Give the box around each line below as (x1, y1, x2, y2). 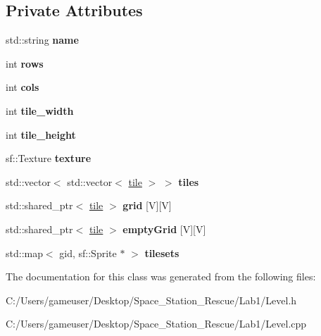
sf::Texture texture (6, 151, 92, 166)
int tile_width (6, 103, 74, 118)
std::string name (6, 32, 79, 47)
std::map (6, 245, 43, 260)
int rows (6, 56, 44, 70)
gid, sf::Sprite (59, 245, 117, 260)
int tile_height (6, 127, 76, 142)
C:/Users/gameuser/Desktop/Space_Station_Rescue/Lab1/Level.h (6, 292, 297, 307)
